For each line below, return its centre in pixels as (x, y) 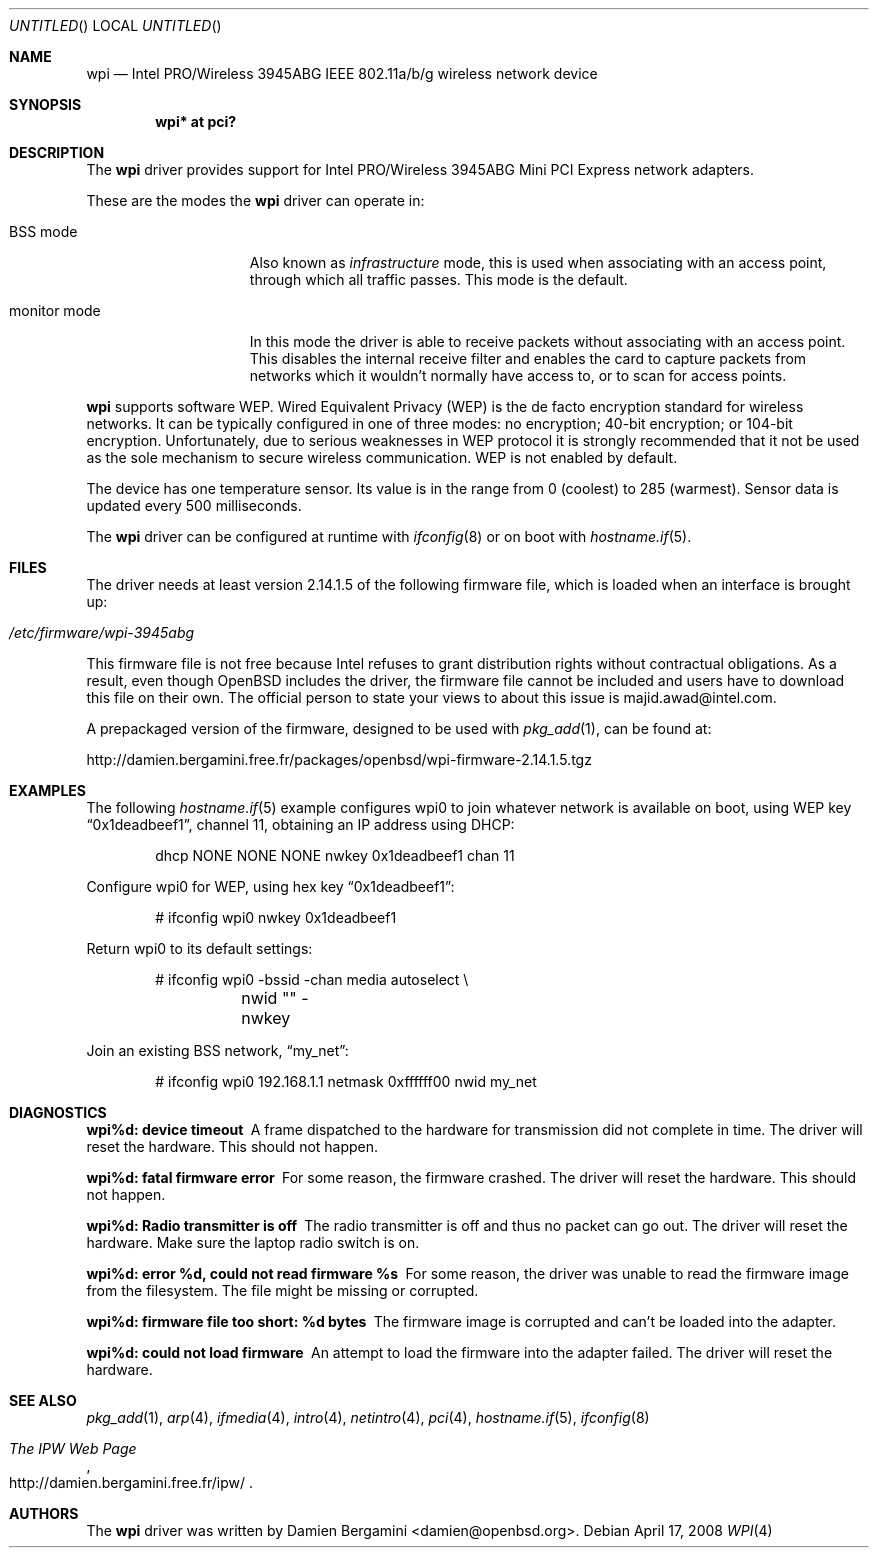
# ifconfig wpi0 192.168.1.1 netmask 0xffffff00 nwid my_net (346, 1081)
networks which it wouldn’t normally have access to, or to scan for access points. (518, 375)
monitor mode (55, 310)
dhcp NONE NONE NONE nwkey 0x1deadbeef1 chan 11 (335, 855)
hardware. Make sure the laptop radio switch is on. (253, 1242)
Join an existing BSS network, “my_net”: (217, 1050)
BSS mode (43, 231)
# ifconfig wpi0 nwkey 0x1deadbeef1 (276, 917)
